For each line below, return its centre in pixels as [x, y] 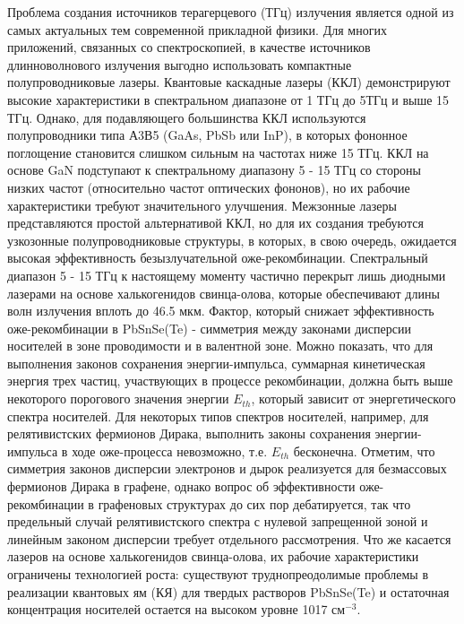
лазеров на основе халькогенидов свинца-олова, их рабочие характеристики [213, 556]
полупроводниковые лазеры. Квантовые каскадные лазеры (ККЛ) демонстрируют [229, 82]
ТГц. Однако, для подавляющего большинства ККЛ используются [187, 117]
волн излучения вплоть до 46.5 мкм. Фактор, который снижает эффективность [221, 311]
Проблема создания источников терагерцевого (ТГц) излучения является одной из [231, 12]
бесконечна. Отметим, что [364, 451]
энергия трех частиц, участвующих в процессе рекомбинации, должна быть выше [230, 381]
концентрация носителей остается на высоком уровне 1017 [168, 609]
